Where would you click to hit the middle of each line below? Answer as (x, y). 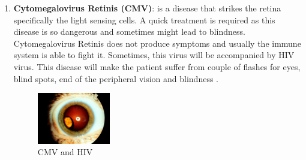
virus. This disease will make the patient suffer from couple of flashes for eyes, (157, 66)
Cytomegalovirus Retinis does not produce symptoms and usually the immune (157, 43)
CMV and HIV (65, 152)
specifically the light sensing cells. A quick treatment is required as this (144, 19)
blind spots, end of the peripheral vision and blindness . (116, 78)
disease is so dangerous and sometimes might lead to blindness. (129, 31)
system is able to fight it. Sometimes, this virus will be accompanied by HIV (154, 55)
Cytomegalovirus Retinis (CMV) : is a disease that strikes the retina (147, 8)
